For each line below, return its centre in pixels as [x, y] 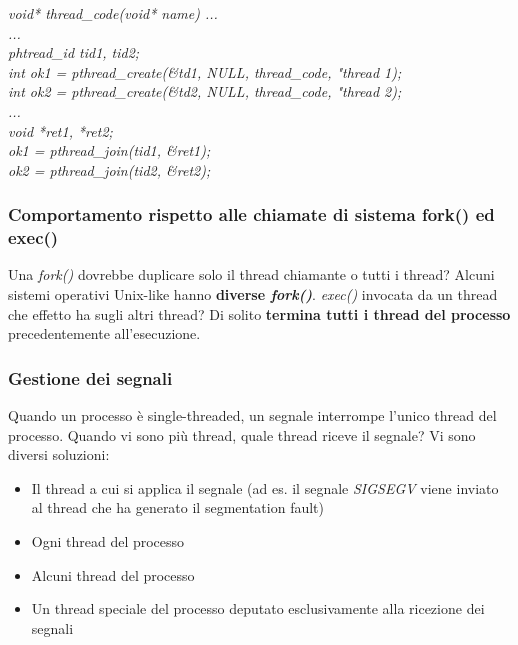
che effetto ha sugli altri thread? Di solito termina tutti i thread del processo [259, 313]
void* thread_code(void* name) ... [113, 13]
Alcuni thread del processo [113, 574]
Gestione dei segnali [90, 377]
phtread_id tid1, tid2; [74, 52]
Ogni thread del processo [108, 541]
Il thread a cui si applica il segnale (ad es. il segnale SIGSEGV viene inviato [265, 487]
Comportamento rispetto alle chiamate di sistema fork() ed [251, 214]
